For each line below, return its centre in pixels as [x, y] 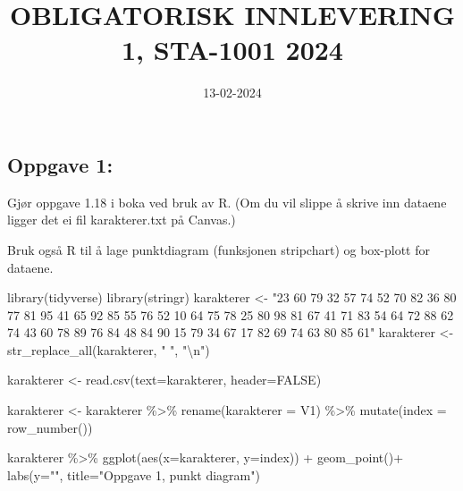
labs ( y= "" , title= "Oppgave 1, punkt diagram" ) [134, 474]
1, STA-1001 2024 [232, 50]
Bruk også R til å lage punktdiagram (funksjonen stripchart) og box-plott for [219, 249]
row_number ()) [50, 427]
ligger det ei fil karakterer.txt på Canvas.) [122, 220]
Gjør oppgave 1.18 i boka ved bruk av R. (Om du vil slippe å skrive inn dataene [227, 202]
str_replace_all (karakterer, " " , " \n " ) [109, 349]
